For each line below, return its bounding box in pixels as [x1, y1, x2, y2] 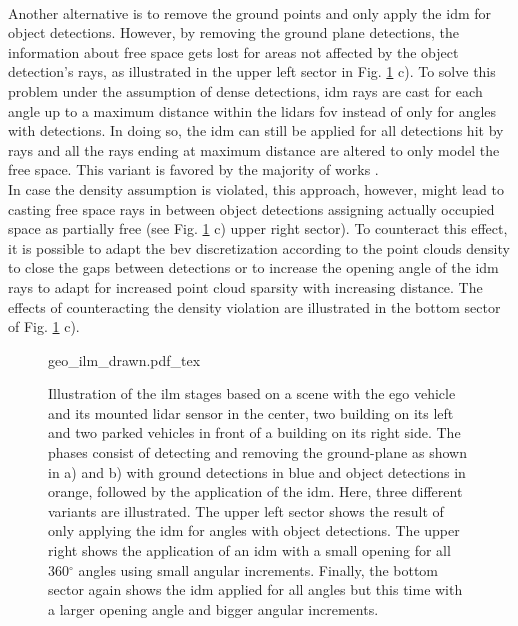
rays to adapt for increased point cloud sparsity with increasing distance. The [8, 276, 483, 297]
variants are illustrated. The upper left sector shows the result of [48, 500, 444, 521]
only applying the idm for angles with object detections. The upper [48, 520, 460, 541]
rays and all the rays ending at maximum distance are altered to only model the [8, 139, 500, 160]
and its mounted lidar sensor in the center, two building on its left [48, 402, 454, 423]
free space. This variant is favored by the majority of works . [8, 159, 379, 180]
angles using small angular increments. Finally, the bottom [78, 559, 439, 580]
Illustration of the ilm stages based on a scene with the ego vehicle [48, 383, 456, 404]
